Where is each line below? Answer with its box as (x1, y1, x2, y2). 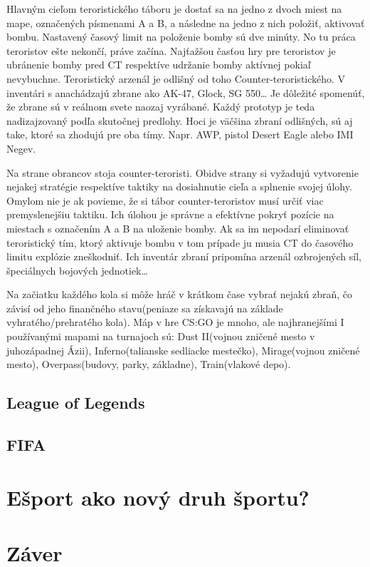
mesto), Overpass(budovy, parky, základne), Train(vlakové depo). (6, 357, 291, 372)
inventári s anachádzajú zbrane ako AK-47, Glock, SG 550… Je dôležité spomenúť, (6, 85, 365, 100)
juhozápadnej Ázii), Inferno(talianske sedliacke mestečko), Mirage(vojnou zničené (6, 342, 360, 357)
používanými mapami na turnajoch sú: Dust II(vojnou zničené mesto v (6, 329, 315, 344)
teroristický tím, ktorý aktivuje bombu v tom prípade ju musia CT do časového (6, 235, 354, 250)
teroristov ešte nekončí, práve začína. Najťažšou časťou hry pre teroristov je (6, 43, 336, 58)
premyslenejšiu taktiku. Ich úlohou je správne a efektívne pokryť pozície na (6, 207, 334, 222)
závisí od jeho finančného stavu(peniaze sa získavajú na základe (6, 300, 283, 315)
